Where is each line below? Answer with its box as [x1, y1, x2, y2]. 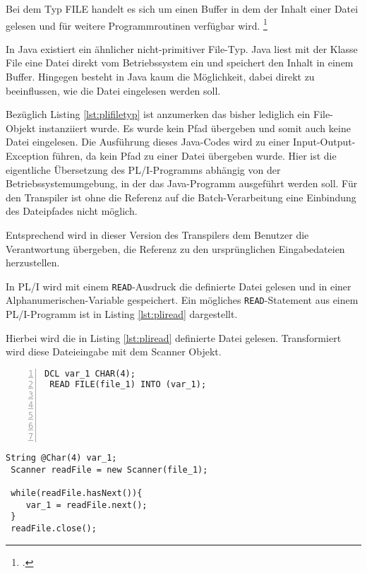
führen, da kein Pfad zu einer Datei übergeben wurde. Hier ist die [52, 148, 337, 163]
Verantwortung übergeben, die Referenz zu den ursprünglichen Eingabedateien [6, 241, 345, 256]
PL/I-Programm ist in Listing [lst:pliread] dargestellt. [6, 307, 238, 321]
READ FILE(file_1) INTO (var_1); [49, 379, 207, 389]
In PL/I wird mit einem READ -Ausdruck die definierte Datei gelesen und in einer [6, 278, 351, 293]
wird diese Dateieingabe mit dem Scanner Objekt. [6, 344, 222, 359]
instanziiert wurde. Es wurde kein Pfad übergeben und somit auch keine [39, 120, 351, 135]
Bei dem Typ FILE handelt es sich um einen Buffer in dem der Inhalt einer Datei [6, 1, 359, 16]
